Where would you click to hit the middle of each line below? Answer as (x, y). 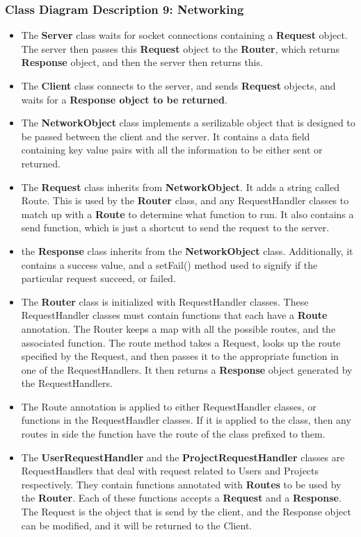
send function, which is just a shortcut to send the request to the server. (175, 228)
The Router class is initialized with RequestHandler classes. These (165, 301)
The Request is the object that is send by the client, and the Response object (186, 512)
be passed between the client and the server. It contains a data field (166, 136)
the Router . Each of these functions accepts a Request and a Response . (181, 498)
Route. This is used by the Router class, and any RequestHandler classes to (185, 200)
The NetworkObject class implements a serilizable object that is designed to (188, 123)
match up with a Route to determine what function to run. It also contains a (187, 214)
